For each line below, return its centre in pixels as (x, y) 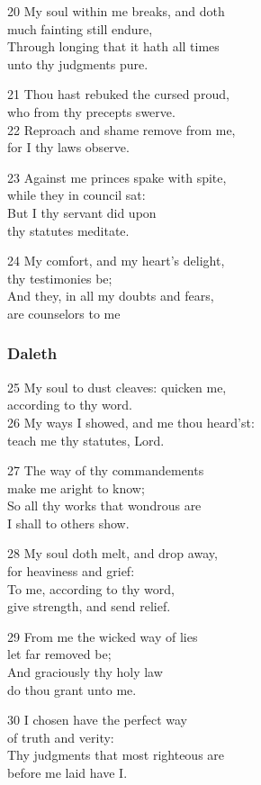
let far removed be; (59, 654)
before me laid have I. (67, 772)
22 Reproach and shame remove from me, (121, 129)
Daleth (32, 353)
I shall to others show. (68, 523)
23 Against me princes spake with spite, (117, 177)
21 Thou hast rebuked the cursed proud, (118, 94)
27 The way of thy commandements (106, 470)
